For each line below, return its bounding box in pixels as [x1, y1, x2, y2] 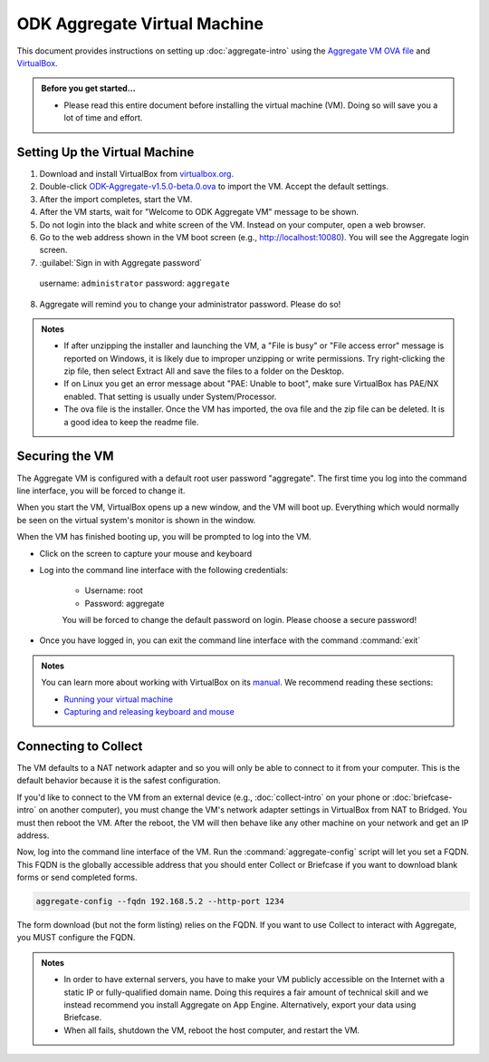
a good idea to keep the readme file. [63, 416, 199, 427]
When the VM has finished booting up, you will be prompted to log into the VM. [16, 531, 312, 542]
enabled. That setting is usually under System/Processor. [63, 391, 277, 402]
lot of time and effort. [63, 112, 143, 123]
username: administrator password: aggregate [39, 278, 230, 289]
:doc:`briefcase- [392, 792, 453, 803]
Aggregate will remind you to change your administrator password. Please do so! [39, 298, 341, 309]
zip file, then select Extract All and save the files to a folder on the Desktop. [63, 365, 344, 376]
